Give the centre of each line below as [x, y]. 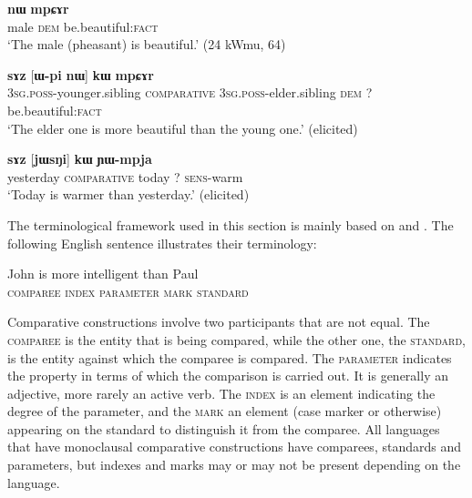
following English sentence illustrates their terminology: [162, 243]
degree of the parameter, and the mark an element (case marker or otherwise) [225, 411]
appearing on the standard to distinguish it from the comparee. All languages [224, 428]
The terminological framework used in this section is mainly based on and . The [231, 224]
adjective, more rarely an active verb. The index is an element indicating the [221, 393]
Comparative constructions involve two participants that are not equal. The [219, 322]
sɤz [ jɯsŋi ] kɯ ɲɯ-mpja [80, 159]
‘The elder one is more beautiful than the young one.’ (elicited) [183, 128]
